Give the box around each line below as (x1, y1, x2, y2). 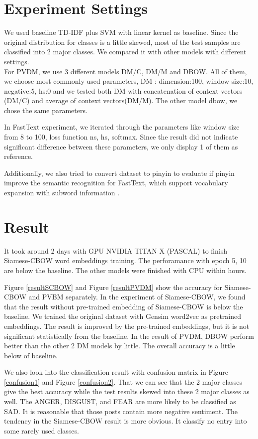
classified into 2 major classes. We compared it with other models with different (4, 46, 247, 57)
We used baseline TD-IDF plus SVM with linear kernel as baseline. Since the (4, 27, 239, 37)
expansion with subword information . (4, 187, 120, 198)
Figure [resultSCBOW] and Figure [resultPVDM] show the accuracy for (4, 282, 222, 292)
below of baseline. (4, 350, 58, 360)
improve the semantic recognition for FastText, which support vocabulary (4, 177, 228, 188)
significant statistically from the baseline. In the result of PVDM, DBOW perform (4, 330, 255, 341)
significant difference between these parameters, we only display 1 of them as (4, 141, 238, 151)
